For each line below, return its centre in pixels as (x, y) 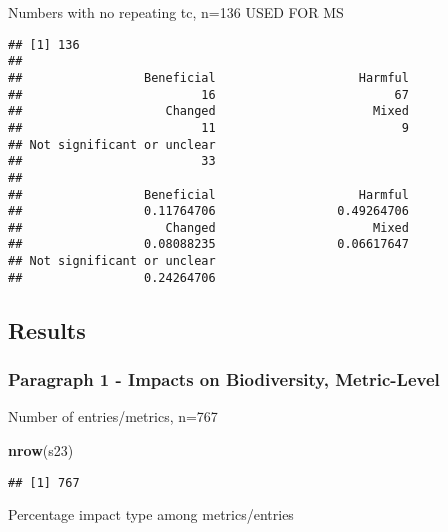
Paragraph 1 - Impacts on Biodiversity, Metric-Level (224, 379)
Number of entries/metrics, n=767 (113, 416)
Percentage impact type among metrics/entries (151, 514)
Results (47, 329)
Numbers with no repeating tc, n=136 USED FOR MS (176, 12)
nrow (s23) (41, 450)
